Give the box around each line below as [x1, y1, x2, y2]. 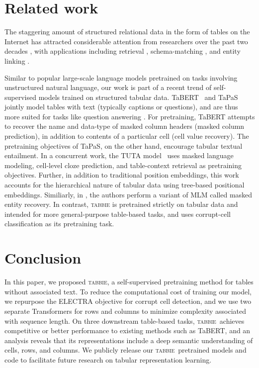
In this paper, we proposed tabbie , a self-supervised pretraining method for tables [4, 276, 254, 287]
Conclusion [4, 248, 82, 268]
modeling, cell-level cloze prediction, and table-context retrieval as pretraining [4, 160, 242, 170]
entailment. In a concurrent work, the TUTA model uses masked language [4, 150, 234, 161]
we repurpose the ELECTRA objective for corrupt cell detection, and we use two [4, 296, 252, 306]
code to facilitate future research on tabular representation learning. [4, 354, 212, 365]
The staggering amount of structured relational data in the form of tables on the [4, 26, 250, 37]
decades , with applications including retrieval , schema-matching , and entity [4, 46, 241, 56]
